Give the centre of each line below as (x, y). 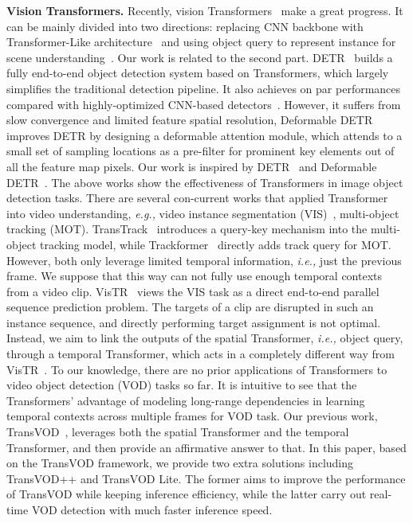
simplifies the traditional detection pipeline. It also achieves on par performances (204, 88)
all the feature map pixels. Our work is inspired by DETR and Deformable (192, 166)
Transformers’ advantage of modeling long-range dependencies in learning (186, 400)
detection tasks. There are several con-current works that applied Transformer (197, 198)
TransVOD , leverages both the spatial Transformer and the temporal (178, 432)
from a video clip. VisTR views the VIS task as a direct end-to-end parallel (193, 291)
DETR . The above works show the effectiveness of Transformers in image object (205, 182)
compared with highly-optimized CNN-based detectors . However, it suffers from (204, 104)
